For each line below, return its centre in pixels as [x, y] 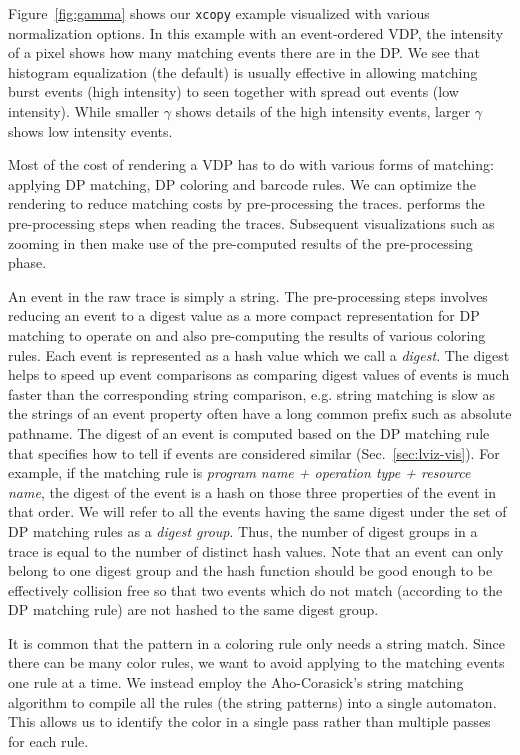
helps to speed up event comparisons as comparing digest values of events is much [259, 374]
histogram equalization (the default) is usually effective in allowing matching [243, 71]
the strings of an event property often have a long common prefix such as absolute [260, 413]
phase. [27, 262]
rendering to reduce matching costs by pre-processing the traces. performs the [246, 203]
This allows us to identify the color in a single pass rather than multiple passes [249, 721]
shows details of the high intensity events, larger [323, 111]
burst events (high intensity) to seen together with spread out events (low [233, 91]
